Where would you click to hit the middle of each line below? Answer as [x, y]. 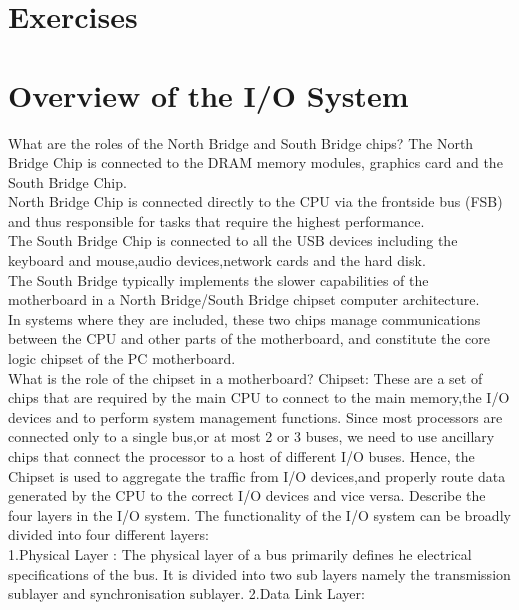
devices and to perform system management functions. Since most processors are [255, 416]
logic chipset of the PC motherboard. [122, 358]
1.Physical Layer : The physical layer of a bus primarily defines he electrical [240, 553]
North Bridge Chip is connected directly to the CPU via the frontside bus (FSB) [255, 201]
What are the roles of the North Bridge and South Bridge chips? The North [241, 142]
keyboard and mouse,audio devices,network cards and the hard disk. [217, 260]
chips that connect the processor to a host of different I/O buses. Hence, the [241, 456]
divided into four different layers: [108, 534]
